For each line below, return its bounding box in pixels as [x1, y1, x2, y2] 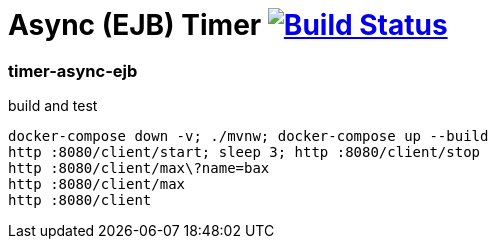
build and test [8, 97, 98, 115]
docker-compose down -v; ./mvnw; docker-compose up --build [8, 128, 489, 145]
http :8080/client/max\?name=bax [8, 160, 270, 177]
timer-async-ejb [8, 60, 138, 81]
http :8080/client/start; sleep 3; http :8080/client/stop [8, 144, 481, 161]
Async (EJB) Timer [8, 8, 262, 42]
